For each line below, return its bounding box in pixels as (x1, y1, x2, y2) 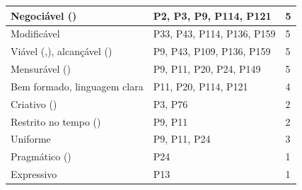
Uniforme (11, 131, 51, 146)
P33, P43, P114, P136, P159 (153, 26, 276, 41)
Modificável (11, 26, 60, 41)
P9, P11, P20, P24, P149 (153, 61, 261, 76)
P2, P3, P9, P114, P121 (153, 8, 272, 23)
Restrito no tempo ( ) (11, 114, 101, 129)
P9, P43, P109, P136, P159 (153, 44, 271, 59)
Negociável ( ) (11, 8, 77, 23)
